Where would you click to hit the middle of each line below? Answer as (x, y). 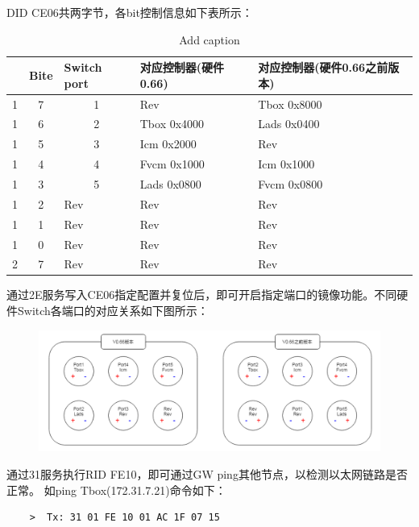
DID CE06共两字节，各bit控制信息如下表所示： (130, 12)
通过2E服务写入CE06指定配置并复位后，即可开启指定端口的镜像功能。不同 (202, 295)
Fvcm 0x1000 (172, 164)
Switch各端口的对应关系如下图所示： (113, 311)
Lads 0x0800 (170, 184)
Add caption (209, 39)
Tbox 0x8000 (290, 104)
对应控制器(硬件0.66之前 (323, 67)
